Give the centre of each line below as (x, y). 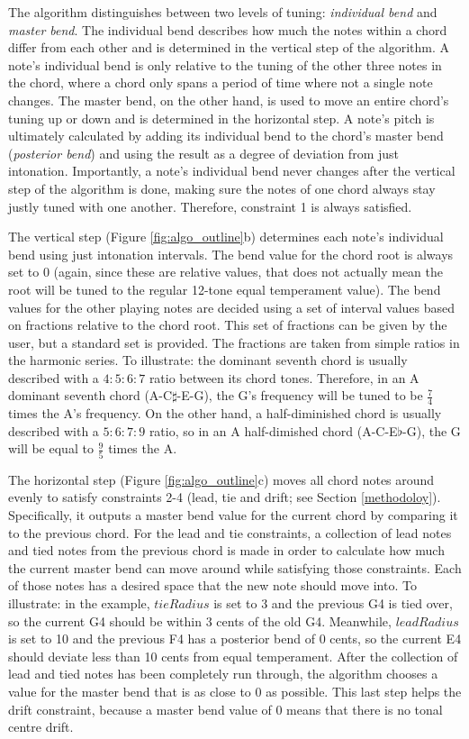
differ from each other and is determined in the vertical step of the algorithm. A (229, 47)
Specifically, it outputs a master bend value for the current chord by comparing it (233, 514)
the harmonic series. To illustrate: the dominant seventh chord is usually (208, 360)
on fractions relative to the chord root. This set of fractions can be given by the (228, 325)
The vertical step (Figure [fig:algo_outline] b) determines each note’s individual (226, 237)
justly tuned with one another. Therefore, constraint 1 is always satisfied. (210, 206)
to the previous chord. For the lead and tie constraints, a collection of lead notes (230, 532)
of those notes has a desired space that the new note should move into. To (212, 585)
